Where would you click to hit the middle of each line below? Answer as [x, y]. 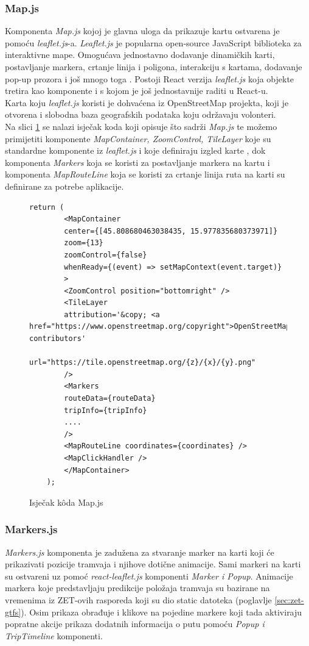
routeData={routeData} [110, 399]
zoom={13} [84, 243]
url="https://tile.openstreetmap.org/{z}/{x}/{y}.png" [143, 363]
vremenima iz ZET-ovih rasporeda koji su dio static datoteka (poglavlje [138, 599]
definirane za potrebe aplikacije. [64, 186]
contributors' [58, 339]
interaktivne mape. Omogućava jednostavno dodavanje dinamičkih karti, [140, 55]
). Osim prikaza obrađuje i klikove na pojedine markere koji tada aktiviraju [161, 612]
